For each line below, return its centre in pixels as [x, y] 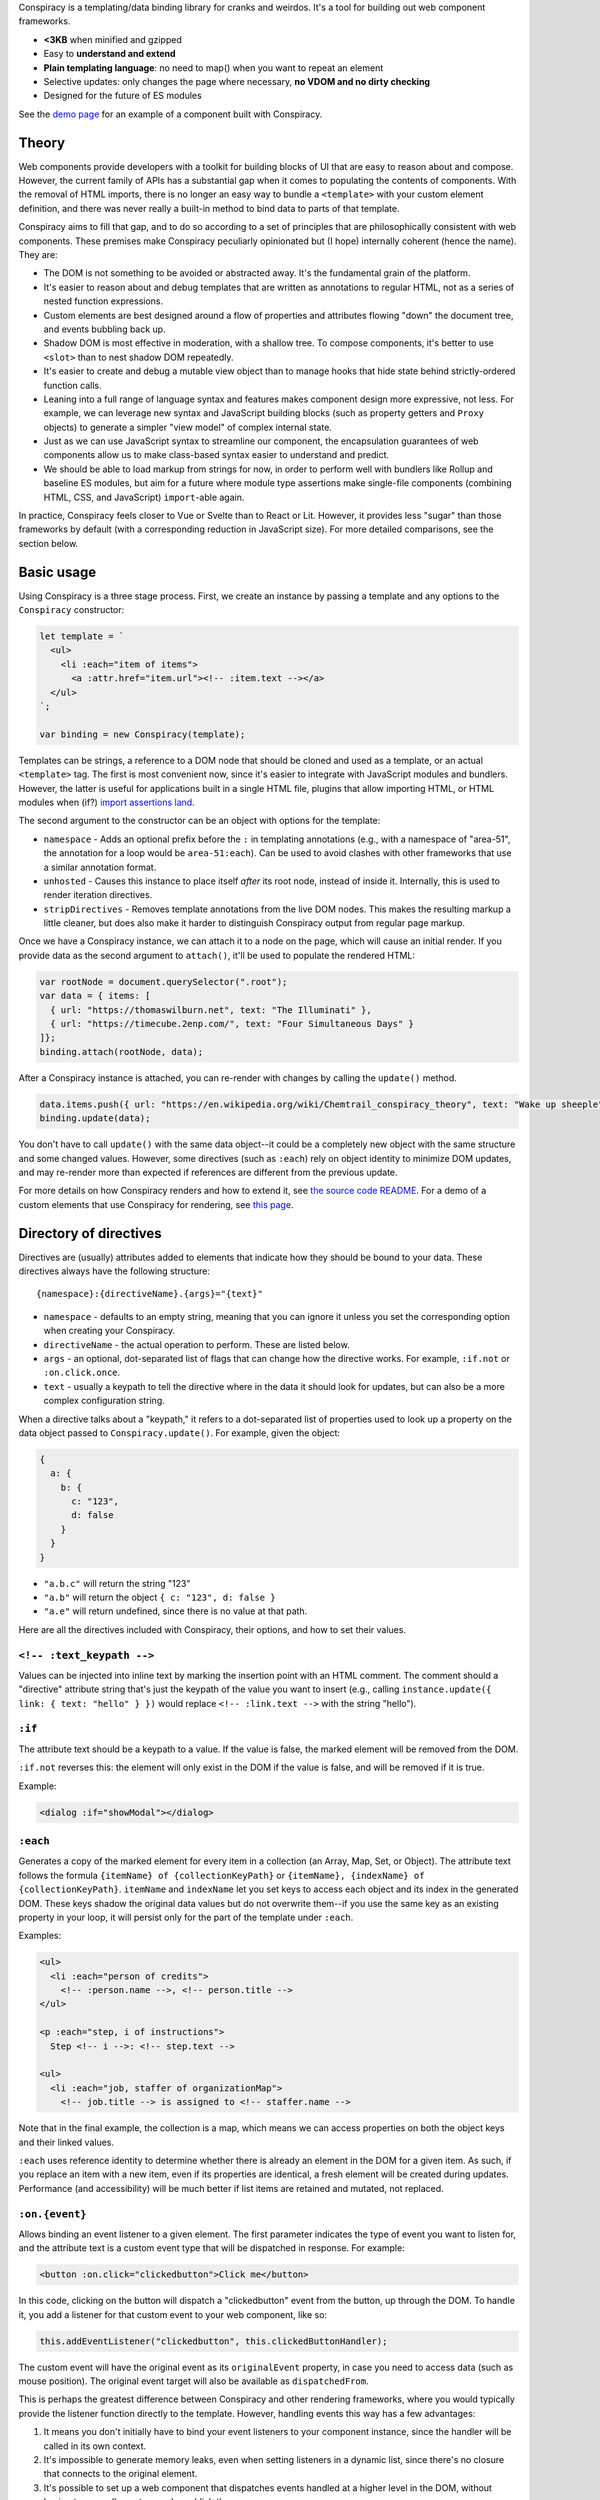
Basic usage [57, 571]
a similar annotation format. [100, 867]
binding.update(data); [95, 1118]
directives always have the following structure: [114, 1271]
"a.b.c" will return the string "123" [117, 1583]
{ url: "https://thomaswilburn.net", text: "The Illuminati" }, [211, 1009]
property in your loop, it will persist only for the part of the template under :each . [186, 1917]
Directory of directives [90, 1233]
